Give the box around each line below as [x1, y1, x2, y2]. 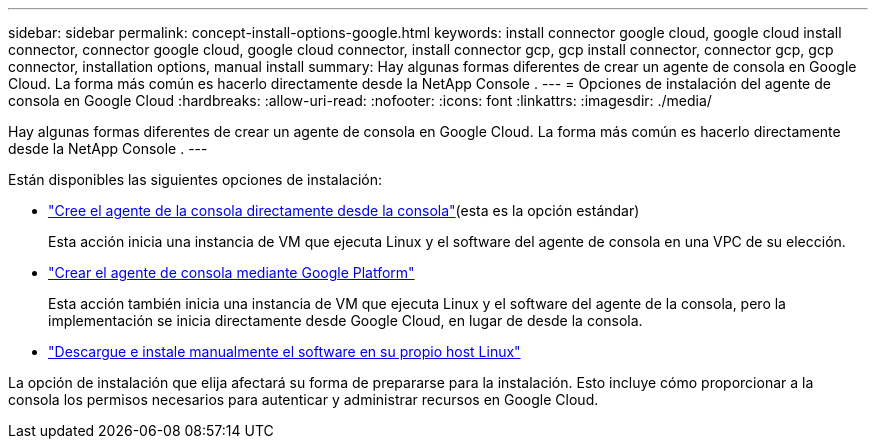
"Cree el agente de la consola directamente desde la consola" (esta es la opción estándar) [48, 202, 640, 219]
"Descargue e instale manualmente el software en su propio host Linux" [48, 343, 521, 360]
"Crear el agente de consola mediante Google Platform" [48, 264, 415, 281]
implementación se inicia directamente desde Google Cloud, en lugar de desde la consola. [48, 312, 643, 329]
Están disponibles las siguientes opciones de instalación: [8, 171, 383, 188]
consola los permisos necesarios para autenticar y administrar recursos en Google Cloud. [8, 391, 599, 408]
